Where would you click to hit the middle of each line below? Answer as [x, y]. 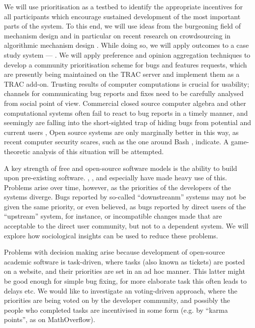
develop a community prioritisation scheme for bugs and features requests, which [126, 64]
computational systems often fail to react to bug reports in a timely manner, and [126, 113]
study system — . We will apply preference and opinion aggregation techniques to [127, 54]
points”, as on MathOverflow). [50, 319]
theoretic [17, 151]
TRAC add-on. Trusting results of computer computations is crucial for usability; [127, 83]
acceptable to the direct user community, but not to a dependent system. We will [126, 226]
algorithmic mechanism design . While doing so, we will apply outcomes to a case [127, 45]
